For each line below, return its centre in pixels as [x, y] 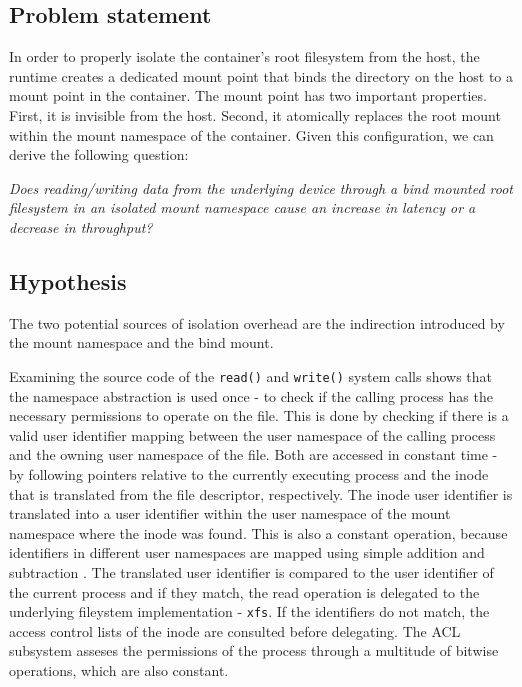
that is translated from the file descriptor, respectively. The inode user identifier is [261, 493]
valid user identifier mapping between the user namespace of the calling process [252, 434]
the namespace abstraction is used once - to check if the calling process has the [251, 395]
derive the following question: [99, 154]
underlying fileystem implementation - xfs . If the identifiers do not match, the [249, 611]
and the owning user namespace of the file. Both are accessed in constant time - [253, 454]
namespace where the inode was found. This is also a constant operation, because [258, 532]
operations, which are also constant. [119, 669]
